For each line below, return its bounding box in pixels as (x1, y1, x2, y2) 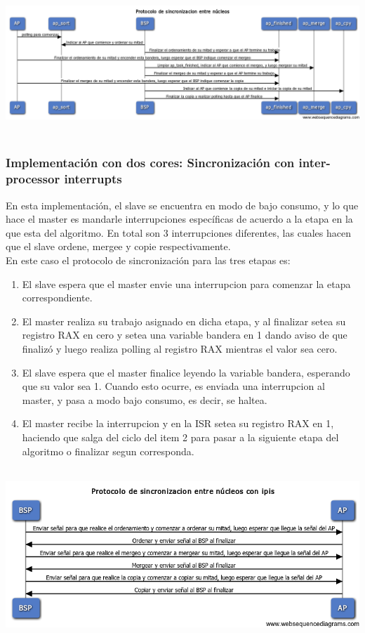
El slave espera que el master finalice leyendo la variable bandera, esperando (22, 365, 350, 379)
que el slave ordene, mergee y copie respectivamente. (6, 239, 231, 254)
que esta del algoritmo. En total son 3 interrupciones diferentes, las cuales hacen (6, 225, 351, 240)
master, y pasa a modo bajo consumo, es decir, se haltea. (22, 392, 267, 407)
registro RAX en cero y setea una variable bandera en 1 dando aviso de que (22, 327, 347, 342)
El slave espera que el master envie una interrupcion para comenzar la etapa (22, 276, 351, 291)
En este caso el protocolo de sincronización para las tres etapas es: (6, 252, 291, 267)
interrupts (64, 170, 122, 188)
